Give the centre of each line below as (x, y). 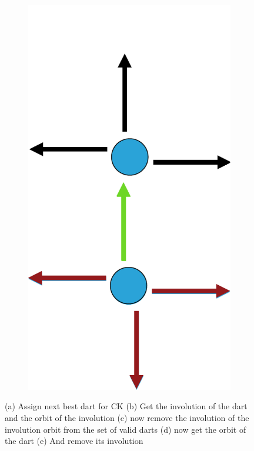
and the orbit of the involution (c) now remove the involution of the (127, 417)
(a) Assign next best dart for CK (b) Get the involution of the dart (126, 406)
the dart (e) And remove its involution (74, 441)
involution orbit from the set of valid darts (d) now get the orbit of (126, 429)
